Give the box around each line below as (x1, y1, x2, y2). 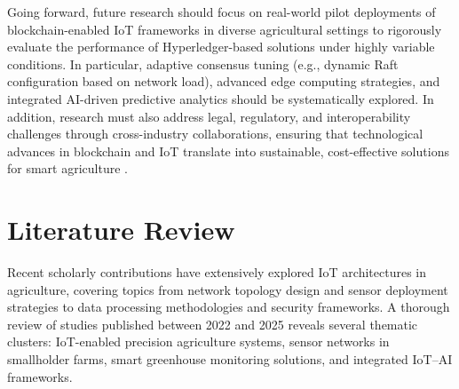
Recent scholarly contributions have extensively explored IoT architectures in (7, 263, 427, 282)
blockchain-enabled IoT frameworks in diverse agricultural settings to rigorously (7, 20, 442, 38)
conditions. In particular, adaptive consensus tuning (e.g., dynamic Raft (7, 54, 399, 73)
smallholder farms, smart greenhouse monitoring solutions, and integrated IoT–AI (7, 350, 453, 369)
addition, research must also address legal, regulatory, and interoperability (7, 107, 411, 125)
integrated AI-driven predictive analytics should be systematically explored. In (7, 89, 434, 107)
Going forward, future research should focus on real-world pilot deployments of (7, 3, 436, 20)
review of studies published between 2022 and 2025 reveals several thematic (7, 314, 418, 333)
